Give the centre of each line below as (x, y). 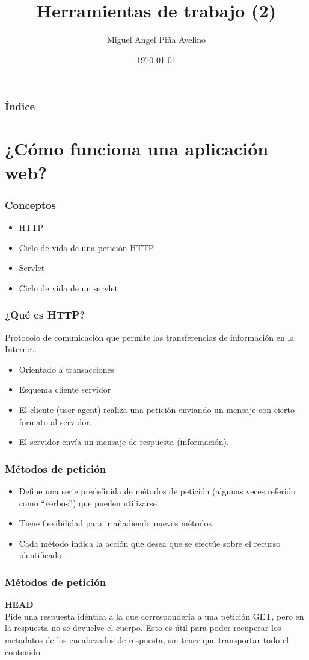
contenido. (24, 651)
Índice (20, 106)
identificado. (41, 555)
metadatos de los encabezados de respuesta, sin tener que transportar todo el (147, 639)
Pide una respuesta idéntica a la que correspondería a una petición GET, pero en (154, 616)
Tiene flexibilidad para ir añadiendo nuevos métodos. (117, 523)
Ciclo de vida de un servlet (69, 288)
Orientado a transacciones (67, 369)
